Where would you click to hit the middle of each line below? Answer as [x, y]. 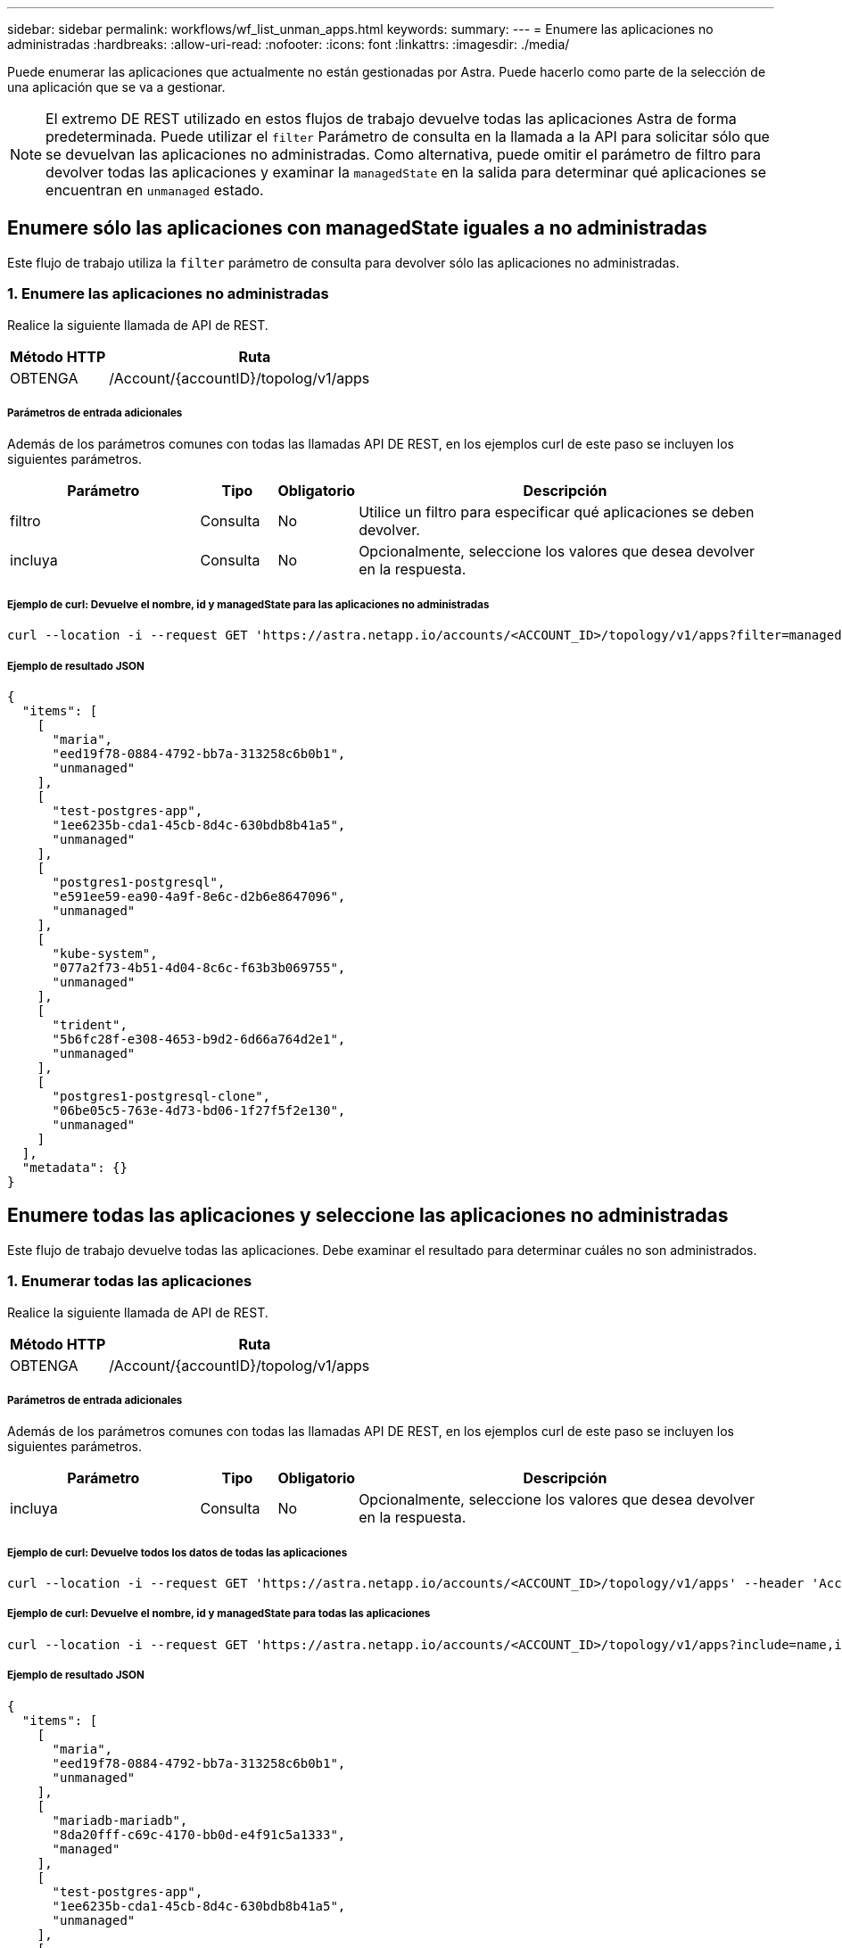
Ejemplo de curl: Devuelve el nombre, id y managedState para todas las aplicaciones [219, 1614]
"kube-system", [105, 953]
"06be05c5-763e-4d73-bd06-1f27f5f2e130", [199, 1110]
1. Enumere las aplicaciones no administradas [168, 294]
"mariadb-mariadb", [120, 1820]
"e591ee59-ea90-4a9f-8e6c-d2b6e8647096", [199, 896]
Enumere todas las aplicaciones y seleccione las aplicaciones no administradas [368, 1216]
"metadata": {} [74, 1167]
